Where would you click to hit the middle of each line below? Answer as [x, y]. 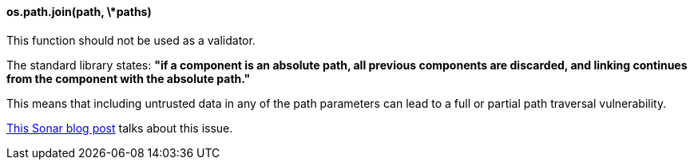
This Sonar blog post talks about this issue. [120, 128]
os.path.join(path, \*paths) [79, 12]
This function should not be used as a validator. [131, 40]
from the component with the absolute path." [129, 78]
